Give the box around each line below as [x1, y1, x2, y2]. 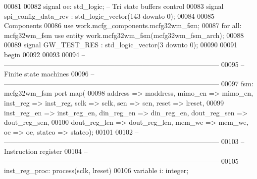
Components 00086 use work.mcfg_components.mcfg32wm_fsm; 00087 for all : [4, 20, 242, 31]
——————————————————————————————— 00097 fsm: [4, 78, 254, 88]
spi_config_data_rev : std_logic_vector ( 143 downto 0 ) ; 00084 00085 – [4, 10, 220, 21]
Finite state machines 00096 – [4, 69, 95, 79]
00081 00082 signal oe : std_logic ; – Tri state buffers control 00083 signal [4, 1, 224, 11]
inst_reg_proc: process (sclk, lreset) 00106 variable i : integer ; [4, 165, 189, 176]
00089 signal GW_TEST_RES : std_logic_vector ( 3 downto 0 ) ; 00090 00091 [4, 39, 238, 50]
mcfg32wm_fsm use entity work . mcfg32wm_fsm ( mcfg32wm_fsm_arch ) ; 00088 [4, 30, 244, 40]
